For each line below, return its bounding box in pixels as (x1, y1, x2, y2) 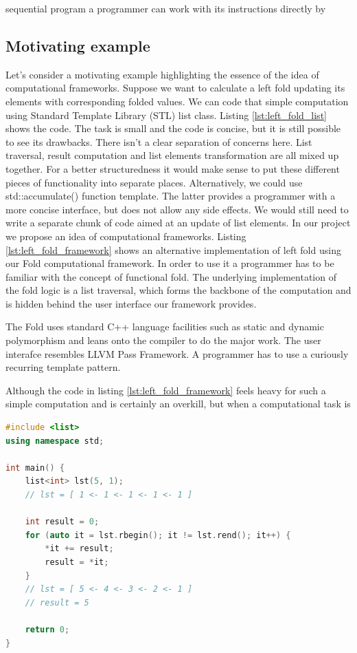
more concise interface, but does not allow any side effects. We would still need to (5, 202, 349, 216)
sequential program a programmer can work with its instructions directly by (5, 1, 326, 15)
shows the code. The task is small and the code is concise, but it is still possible (5, 121, 341, 136)
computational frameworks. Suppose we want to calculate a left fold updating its (5, 81, 345, 95)
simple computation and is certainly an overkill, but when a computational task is (5, 396, 351, 411)
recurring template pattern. (5, 360, 121, 374)
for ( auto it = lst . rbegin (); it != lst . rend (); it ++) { (25, 530, 291, 540)
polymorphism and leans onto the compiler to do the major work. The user (5, 333, 321, 347)
